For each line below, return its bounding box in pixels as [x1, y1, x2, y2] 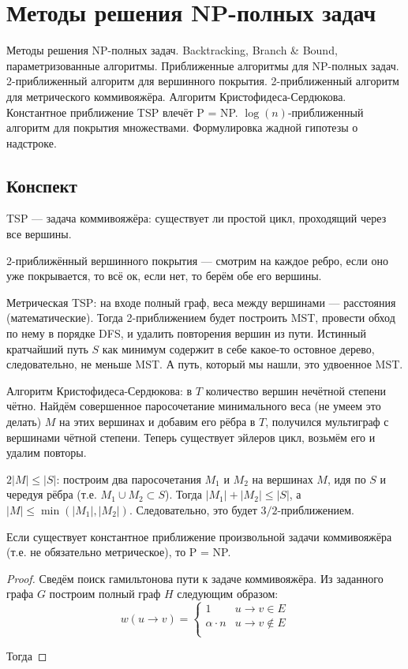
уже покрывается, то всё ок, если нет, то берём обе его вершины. [6, 267, 322, 284]
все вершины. [6, 226, 72, 242]
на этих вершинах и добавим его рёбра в [59, 413, 256, 430]
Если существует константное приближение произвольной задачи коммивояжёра [6, 528, 392, 544]
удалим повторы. [6, 444, 87, 461]
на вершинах [252, 470, 313, 487]
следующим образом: [177, 585, 279, 602]
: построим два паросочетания [56, 470, 201, 487]
